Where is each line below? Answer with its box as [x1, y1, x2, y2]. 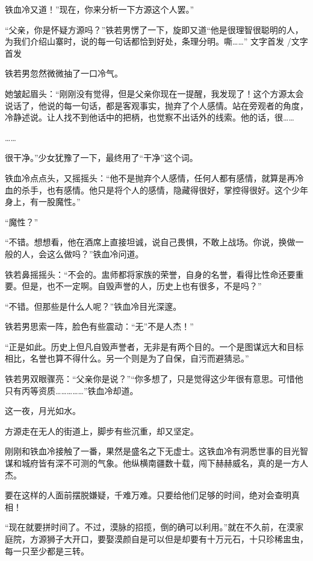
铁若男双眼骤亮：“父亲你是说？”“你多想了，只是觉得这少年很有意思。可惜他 [5, 372, 303, 385]
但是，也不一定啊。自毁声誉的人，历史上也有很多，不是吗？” [21, 280, 262, 292]
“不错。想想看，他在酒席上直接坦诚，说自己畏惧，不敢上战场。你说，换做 [5, 236, 296, 248]
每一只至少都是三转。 [5, 544, 89, 557]
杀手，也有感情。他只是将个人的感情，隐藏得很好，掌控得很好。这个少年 [21, 183, 308, 196]
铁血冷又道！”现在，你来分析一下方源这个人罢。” [5, 3, 194, 15]
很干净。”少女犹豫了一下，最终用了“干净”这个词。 [5, 151, 198, 164]
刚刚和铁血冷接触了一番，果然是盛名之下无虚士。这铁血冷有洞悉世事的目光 [5, 445, 300, 457]
